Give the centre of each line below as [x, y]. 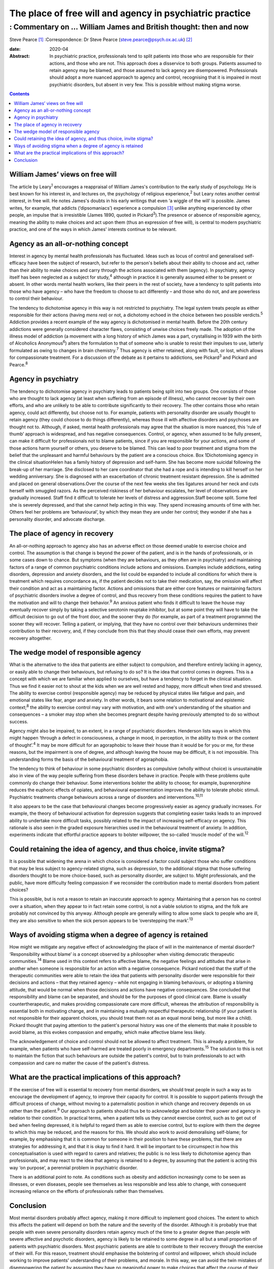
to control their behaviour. [36, 298]
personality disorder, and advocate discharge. [58, 519]
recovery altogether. [30, 638]
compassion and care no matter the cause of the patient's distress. [79, 1063]
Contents [20, 94]
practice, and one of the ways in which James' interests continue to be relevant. [93, 229]
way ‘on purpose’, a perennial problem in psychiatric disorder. [74, 1167]
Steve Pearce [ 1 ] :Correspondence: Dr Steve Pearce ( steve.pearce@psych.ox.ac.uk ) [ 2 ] [101, 40]
